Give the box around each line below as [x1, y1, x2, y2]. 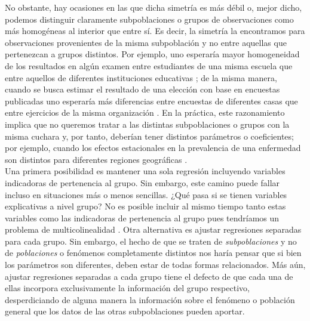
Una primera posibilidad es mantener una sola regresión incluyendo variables [5, 165, 286, 177]
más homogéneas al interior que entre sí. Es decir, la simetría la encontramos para [5, 24, 305, 37]
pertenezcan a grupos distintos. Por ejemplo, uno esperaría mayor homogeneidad [5, 48, 300, 60]
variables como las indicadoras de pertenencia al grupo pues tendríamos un [5, 211, 280, 224]
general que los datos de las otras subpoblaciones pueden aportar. [5, 305, 245, 317]
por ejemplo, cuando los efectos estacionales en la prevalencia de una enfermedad [5, 141, 301, 154]
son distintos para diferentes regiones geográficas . [5, 153, 188, 165]
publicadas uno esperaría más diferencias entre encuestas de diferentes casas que [5, 94, 298, 107]
